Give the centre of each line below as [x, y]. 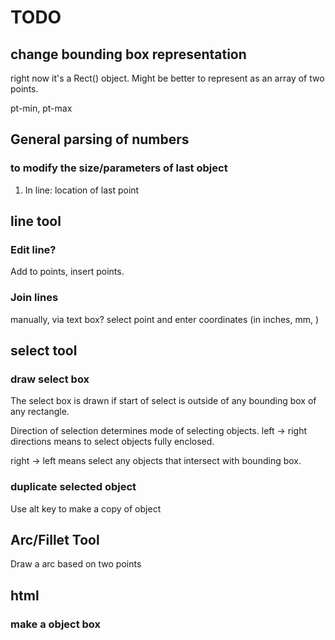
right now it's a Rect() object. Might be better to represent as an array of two [167, 78]
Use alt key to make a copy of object [86, 508]
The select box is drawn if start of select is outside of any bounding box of [163, 401]
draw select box [50, 379]
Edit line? [33, 249]
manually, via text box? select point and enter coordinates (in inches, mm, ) [165, 319]
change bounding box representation [128, 54]
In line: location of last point [82, 190]
